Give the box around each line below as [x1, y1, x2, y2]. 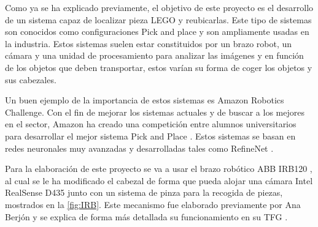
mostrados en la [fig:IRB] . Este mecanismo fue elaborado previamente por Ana [5, 198, 301, 210]
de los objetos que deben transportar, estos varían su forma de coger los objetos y [5, 61, 312, 73]
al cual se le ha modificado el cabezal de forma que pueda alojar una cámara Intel [5, 174, 313, 187]
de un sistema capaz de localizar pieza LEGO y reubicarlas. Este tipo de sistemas [5, 13, 312, 26]
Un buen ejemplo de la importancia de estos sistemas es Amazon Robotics [5, 94, 284, 106]
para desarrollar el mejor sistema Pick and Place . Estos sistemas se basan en [5, 129, 296, 142]
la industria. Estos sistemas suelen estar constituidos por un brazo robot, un [5, 37, 292, 50]
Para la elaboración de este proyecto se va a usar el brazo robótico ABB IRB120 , [5, 162, 312, 175]
